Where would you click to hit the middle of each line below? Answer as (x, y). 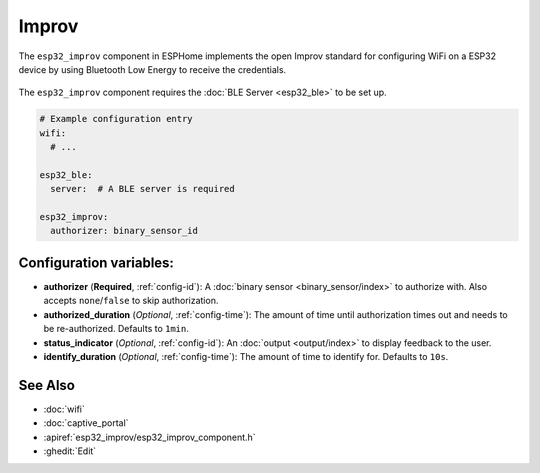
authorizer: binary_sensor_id (124, 231)
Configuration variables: (96, 262)
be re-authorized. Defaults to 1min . (116, 329)
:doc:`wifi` (64, 409)
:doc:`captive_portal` (86, 423)
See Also (46, 385)
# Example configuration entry (116, 119)
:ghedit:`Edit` (70, 451)
